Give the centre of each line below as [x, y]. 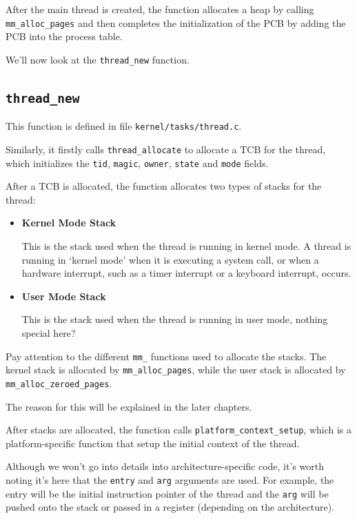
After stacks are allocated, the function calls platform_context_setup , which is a [179, 430]
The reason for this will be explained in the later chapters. [129, 406]
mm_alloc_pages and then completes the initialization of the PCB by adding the [176, 22]
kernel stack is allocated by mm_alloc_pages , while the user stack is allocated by [176, 370]
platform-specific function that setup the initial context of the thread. [153, 443]
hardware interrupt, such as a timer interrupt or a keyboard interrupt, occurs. [186, 273]
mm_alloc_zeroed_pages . [59, 383]
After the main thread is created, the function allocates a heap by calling [160, 9]
